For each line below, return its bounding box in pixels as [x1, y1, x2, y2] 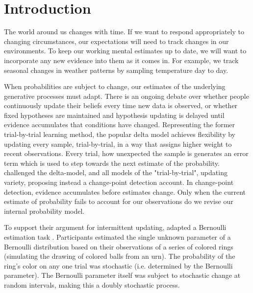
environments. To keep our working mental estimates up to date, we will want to [4, 45, 247, 56]
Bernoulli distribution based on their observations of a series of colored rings [4, 241, 233, 251]
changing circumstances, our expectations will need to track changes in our [4, 36, 229, 46]
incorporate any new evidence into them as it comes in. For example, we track [4, 55, 239, 65]
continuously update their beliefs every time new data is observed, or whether [4, 100, 238, 111]
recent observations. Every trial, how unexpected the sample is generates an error [4, 148, 249, 158]
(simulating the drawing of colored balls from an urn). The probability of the [4, 251, 235, 261]
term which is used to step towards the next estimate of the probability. [4, 158, 220, 168]
